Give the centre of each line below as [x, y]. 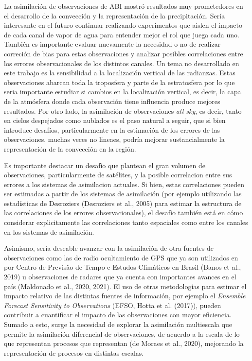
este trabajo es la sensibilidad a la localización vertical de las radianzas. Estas [120, 73]
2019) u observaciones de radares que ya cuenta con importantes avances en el [120, 277]
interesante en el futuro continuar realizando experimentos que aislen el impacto [123, 25]
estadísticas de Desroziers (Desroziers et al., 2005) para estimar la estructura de [123, 203]
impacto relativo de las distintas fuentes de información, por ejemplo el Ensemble [125, 296]
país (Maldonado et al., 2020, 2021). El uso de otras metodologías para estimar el [125, 286]
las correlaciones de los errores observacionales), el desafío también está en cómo [124, 213]
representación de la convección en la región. [70, 148]
